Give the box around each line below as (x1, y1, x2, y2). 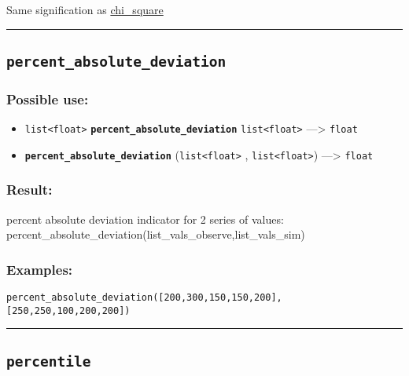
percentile (6, 352, 91, 370)
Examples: (6, 259, 73, 279)
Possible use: (6, 89, 89, 108)
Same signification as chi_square (6, 2, 164, 17)
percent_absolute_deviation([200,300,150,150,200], (6, 292, 282, 304)
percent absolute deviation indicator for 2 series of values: (6, 210, 284, 227)
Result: (6, 180, 53, 199)
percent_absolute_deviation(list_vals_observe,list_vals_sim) (6, 226, 305, 243)
